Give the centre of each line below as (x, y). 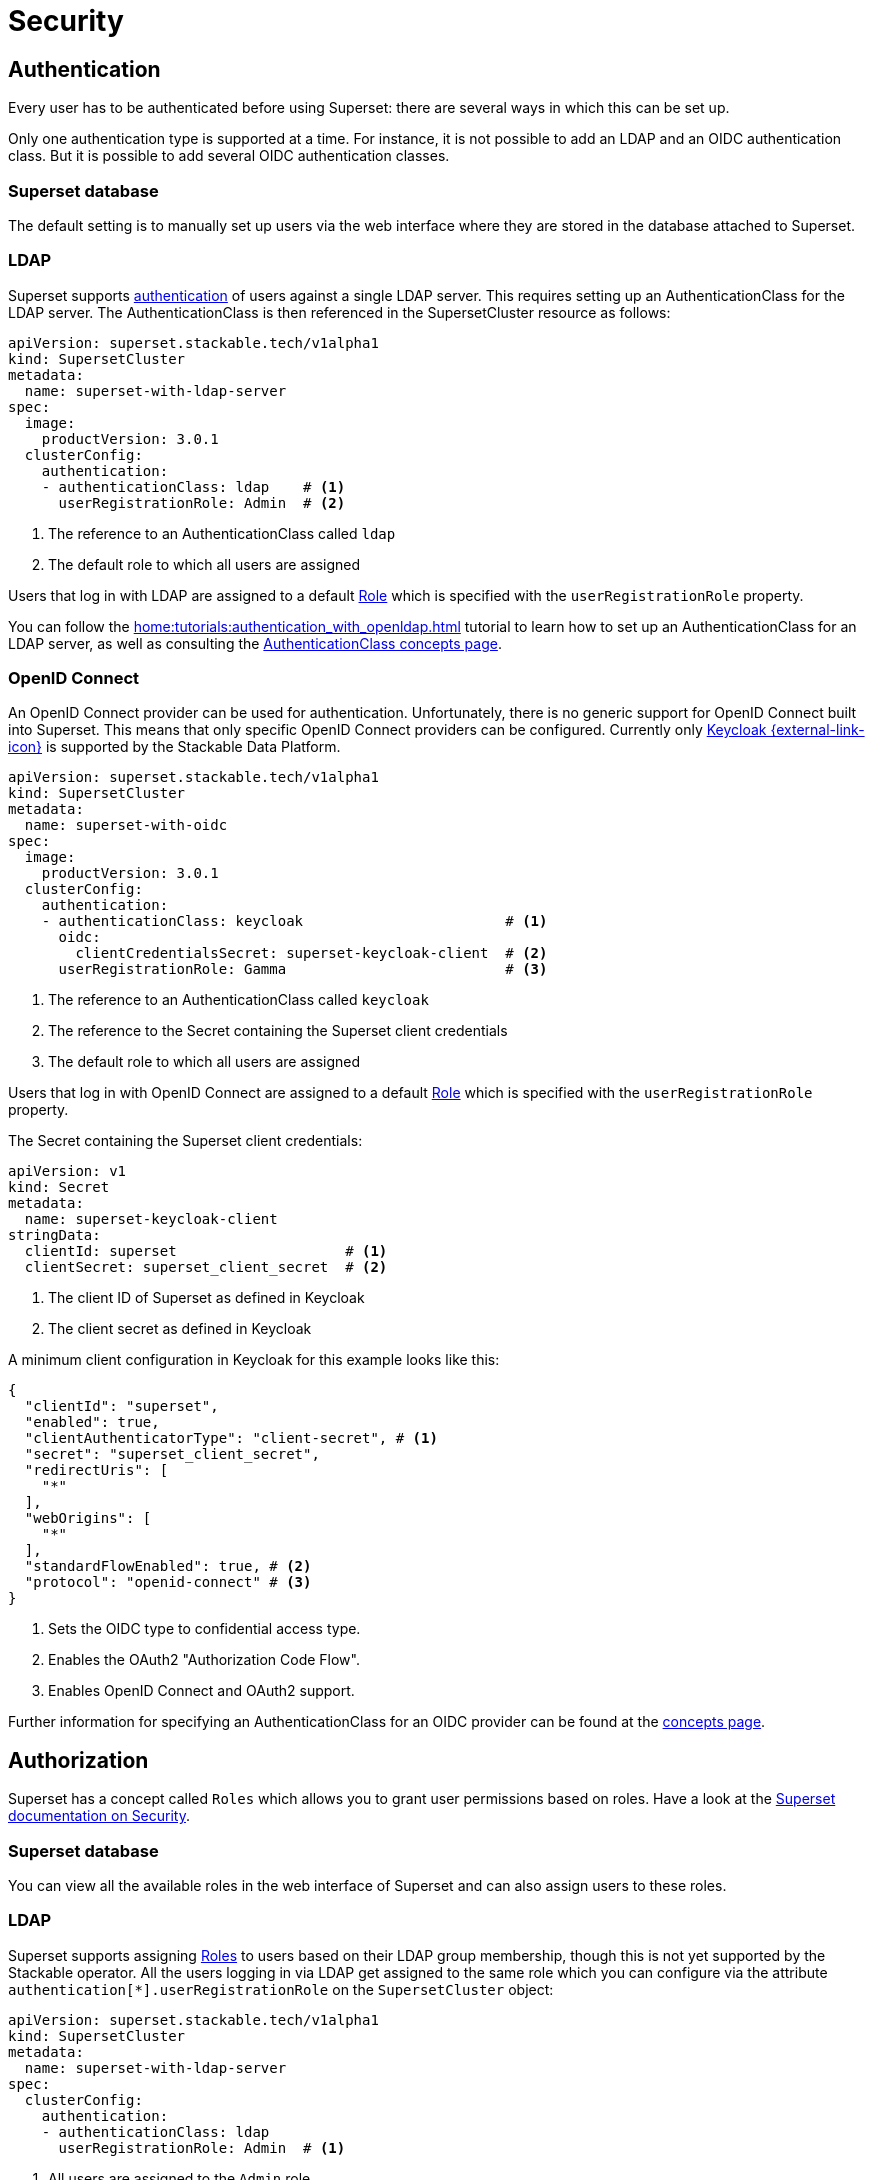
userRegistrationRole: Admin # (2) (202, 502)
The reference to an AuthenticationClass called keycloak (238, 1000)
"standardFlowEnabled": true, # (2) (168, 1566)
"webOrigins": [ (88, 1518)
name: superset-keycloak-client (151, 1219)
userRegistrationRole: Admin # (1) (202, 2147)
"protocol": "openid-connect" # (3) (168, 1582)
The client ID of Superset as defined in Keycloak (206, 1298)
